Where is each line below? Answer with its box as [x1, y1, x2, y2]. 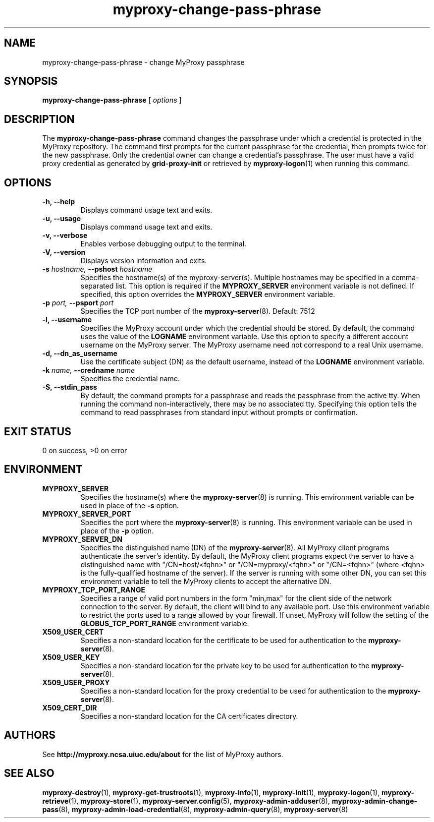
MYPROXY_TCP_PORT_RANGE [42, 585, 145, 594]
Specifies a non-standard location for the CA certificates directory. [80, 711, 298, 720]
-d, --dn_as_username [42, 349, 117, 358]
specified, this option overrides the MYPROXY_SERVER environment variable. [80, 290, 335, 299]
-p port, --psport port [42, 298, 114, 307]
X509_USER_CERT [42, 627, 104, 636]
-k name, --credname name [42, 366, 135, 375]
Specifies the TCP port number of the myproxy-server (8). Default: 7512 [80, 307, 315, 316]
